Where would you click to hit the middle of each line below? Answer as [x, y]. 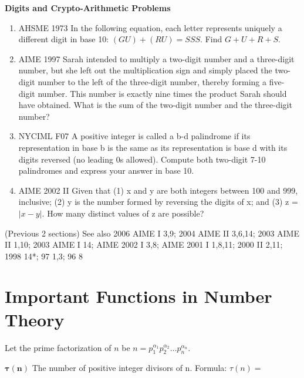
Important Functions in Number [139, 296]
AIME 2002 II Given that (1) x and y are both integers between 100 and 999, [158, 190]
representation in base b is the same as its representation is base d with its [153, 147]
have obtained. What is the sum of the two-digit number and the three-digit [155, 105]
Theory [35, 319]
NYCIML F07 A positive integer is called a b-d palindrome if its [134, 136]
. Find [211, 39]
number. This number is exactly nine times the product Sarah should [162, 93]
